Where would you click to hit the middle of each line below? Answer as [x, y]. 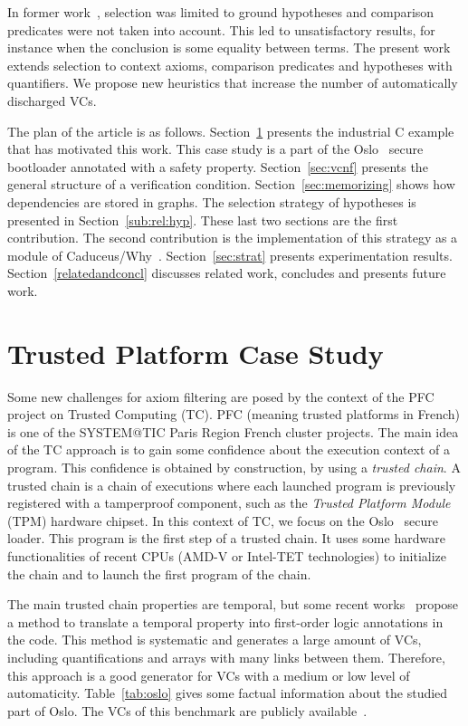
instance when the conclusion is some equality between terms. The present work [229, 48]
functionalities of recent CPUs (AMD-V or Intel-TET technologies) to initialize [227, 555]
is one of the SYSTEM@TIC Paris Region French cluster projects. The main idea [233, 431]
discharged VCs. [52, 100]
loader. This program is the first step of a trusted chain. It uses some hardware [226, 538]
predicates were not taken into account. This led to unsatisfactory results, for [221, 29]
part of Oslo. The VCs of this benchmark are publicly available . [187, 710]
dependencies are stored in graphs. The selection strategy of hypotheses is [212, 201]
